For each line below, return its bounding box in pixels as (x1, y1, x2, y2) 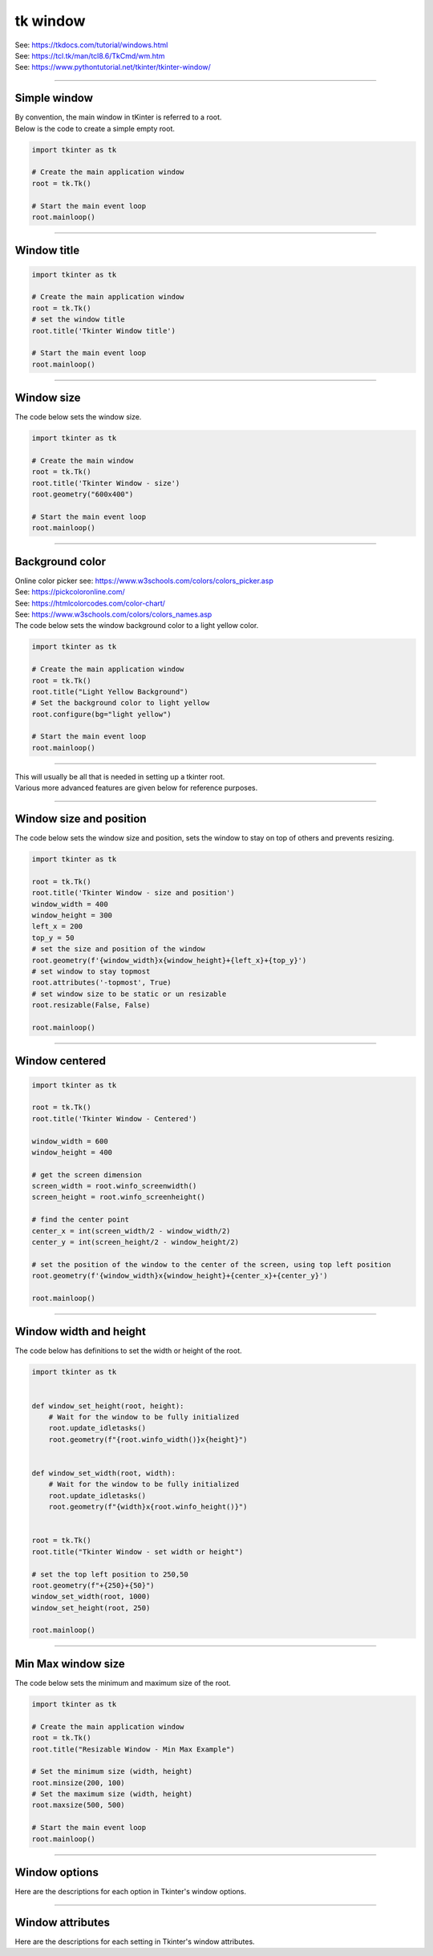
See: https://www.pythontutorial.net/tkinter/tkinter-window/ (14, 63, 212, 72)
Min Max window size (14, 1657, 126, 1670)
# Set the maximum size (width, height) (31, 1789, 192, 1799)
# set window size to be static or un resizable (31, 989, 227, 998)
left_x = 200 (31, 922, 83, 931)
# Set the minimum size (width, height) (31, 1767, 192, 1776)
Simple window (14, 91, 94, 105)
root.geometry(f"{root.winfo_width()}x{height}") (48, 1435, 248, 1444)
